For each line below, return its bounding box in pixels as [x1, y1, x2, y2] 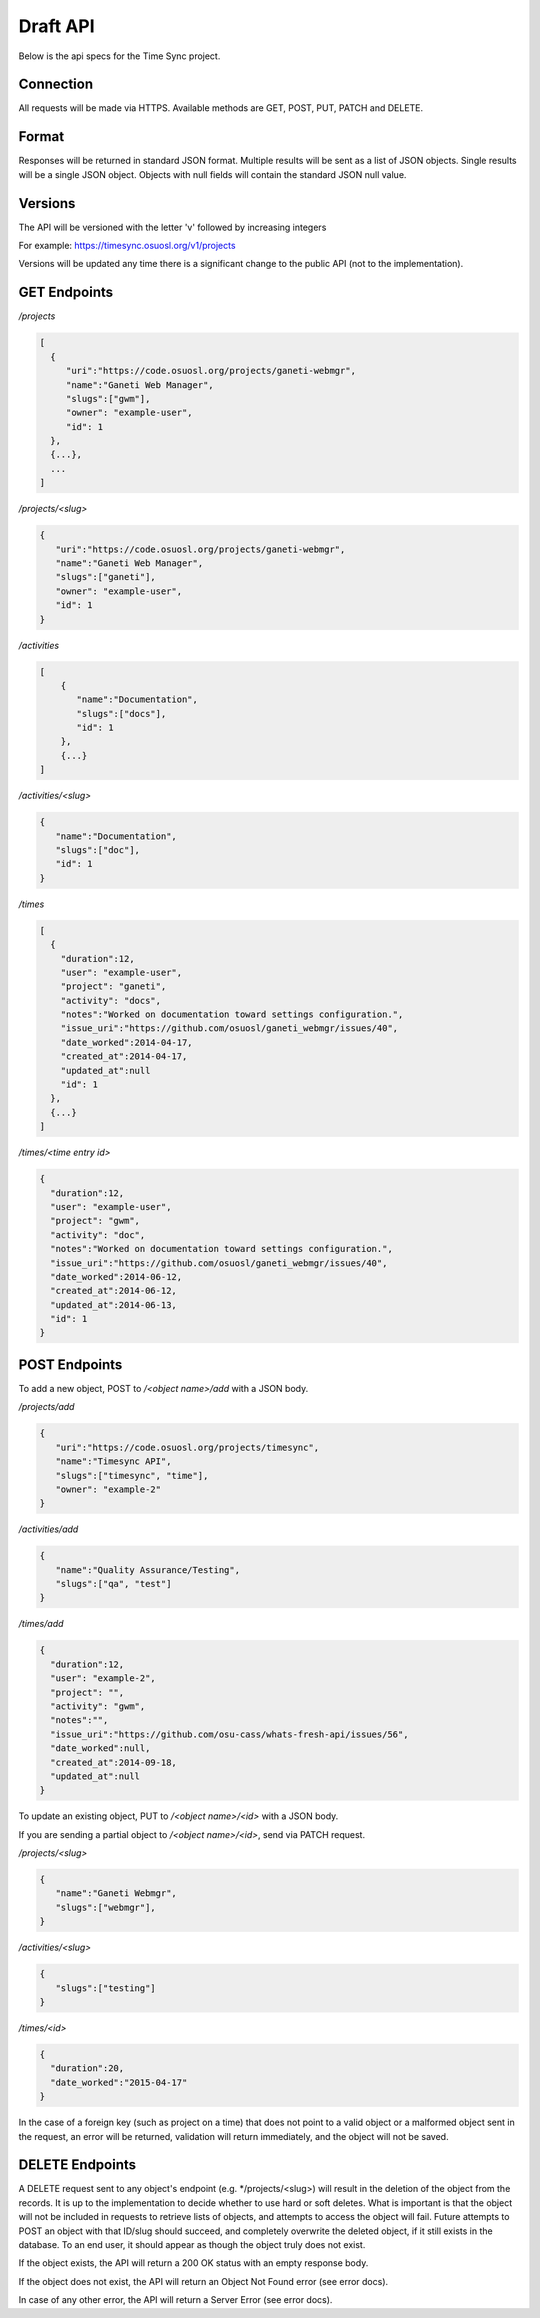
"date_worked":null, [50, 1743, 151, 1754]
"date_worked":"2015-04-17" [50, 2076, 188, 2088]
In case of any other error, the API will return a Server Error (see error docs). [18, 2294, 333, 2306]
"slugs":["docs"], [76, 708, 167, 719]
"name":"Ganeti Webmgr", [55, 1888, 177, 1899]
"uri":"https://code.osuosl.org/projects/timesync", [55, 1441, 320, 1453]
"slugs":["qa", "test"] [55, 1578, 172, 1590]
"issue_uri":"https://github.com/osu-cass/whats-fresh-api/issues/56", [50, 1728, 409, 1740]
